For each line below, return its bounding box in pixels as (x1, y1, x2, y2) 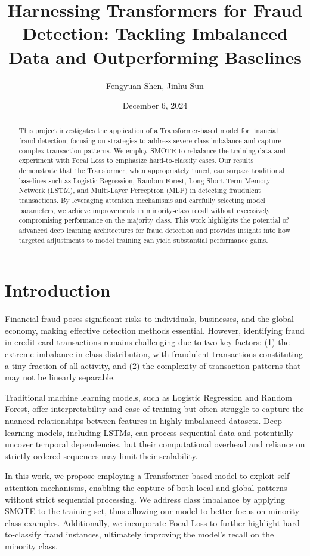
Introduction (5, 278, 111, 302)
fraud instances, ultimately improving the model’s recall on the (44, 528, 274, 540)
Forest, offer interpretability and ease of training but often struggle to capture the (5, 403, 304, 415)
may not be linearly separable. (5, 371, 116, 383)
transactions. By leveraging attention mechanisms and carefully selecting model (18, 195, 265, 205)
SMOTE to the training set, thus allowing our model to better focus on (5, 505, 266, 517)
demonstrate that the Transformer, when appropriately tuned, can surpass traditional (18, 165, 285, 176)
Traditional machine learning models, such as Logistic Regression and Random (5, 391, 292, 403)
